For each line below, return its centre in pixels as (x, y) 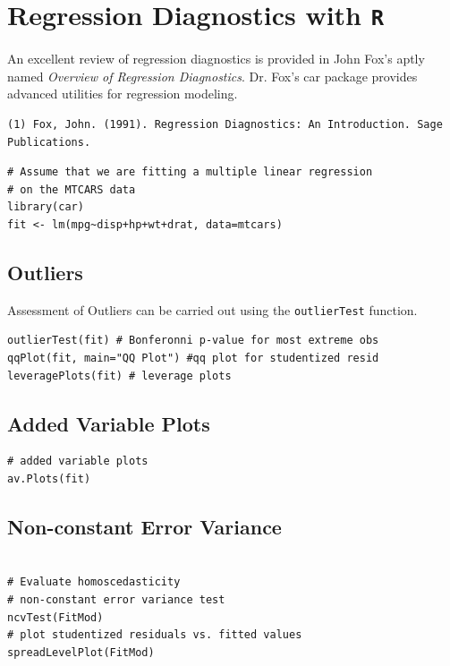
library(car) (46, 207)
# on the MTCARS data (72, 189)
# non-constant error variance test (116, 600)
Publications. (49, 142)
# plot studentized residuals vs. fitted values (155, 635)
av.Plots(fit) (49, 479)
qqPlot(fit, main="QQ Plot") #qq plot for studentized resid (193, 359)
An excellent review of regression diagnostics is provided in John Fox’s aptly (216, 59)
